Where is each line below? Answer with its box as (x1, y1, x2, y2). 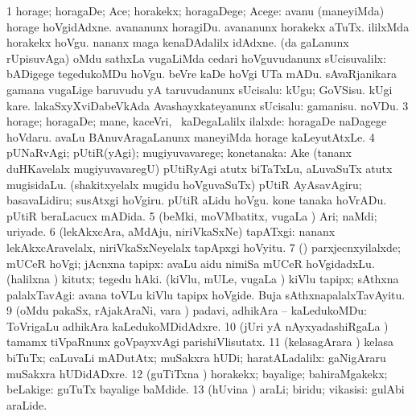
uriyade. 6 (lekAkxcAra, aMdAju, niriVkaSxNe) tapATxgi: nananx (6, 223, 336, 240)
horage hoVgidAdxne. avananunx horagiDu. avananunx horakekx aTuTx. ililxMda (6, 18, 410, 35)
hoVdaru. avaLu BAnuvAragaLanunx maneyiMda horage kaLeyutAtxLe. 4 (6, 128, 375, 145)
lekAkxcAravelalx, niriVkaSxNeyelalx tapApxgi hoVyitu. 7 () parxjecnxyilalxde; (6, 238, 401, 255)
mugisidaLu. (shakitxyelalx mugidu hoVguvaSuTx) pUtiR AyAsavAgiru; (6, 175, 362, 192)
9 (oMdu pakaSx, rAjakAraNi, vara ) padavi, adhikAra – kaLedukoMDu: (6, 302, 367, 319)
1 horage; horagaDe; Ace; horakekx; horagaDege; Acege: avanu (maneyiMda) (6, 2, 385, 19)
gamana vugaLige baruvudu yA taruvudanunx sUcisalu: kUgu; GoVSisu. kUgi (6, 80, 393, 97)
